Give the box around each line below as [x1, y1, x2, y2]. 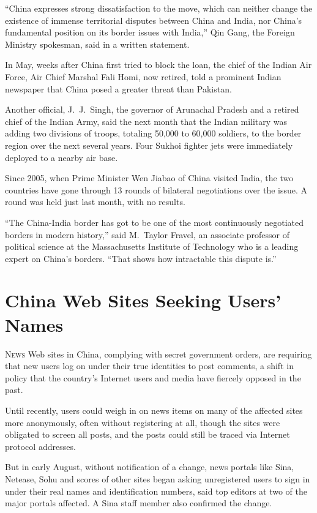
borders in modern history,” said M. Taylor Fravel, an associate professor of [5, 228, 290, 241]
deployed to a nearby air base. [5, 151, 118, 163]
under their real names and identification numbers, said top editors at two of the [5, 484, 308, 497]
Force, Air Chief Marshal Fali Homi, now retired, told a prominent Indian [5, 70, 282, 83]
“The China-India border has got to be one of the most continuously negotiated [5, 215, 304, 228]
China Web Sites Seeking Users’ [5, 288, 282, 313]
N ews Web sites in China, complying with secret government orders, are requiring [5, 347, 312, 360]
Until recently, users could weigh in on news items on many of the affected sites [5, 403, 303, 416]
